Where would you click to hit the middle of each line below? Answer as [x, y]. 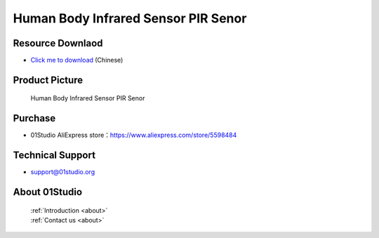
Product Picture [48, 80]
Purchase [34, 118]
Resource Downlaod [58, 43]
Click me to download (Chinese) [77, 60]
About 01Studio [48, 192]
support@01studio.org [62, 172]
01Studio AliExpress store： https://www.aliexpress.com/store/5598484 [134, 135]
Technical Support [54, 156]
